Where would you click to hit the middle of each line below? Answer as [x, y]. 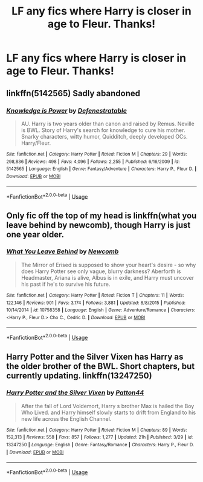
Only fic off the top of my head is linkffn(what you [101, 215]
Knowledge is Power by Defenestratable [66, 110]
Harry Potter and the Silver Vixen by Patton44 [75, 393]
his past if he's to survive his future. [66, 284]
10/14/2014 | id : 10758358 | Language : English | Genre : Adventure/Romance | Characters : [101, 310]
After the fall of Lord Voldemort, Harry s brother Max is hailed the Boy [108, 406]
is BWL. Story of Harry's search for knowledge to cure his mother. [103, 130]
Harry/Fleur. [36, 143]
